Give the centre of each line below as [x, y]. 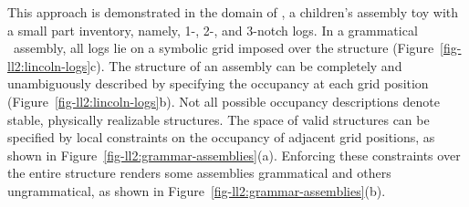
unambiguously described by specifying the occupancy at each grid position [218, 83]
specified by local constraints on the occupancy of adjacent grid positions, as [221, 137]
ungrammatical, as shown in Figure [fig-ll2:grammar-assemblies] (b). [197, 190]
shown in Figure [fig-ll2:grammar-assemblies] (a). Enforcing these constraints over [234, 155]
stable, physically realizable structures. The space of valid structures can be [219, 119]
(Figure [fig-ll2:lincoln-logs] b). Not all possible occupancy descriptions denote [224, 101]
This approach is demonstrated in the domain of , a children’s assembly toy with [233, 12]
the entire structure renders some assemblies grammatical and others [199, 173]
